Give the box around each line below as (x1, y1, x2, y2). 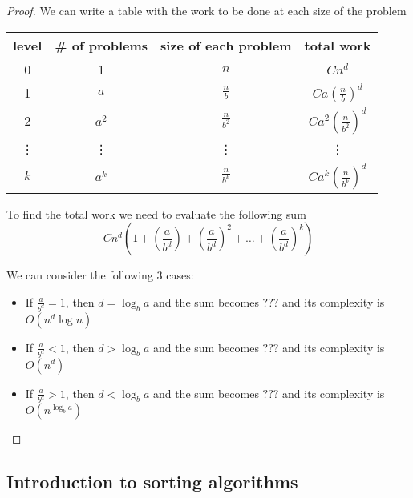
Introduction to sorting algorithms (6, 469, 298, 494)
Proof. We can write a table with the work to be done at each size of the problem (6, 2, 407, 18)
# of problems (55, 35, 148, 54)
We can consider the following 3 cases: (6, 267, 194, 283)
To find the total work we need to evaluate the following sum (6, 205, 306, 222)
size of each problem (160, 35, 292, 54)
